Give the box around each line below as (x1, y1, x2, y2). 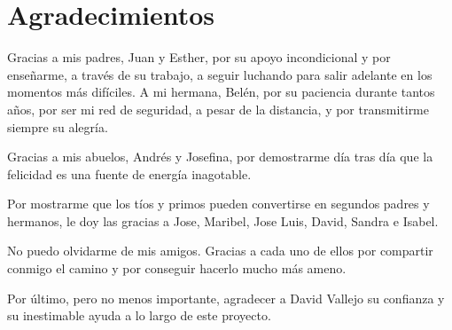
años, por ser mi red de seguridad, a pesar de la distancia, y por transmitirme (7, 99, 429, 118)
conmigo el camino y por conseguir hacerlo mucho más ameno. (7, 259, 347, 278)
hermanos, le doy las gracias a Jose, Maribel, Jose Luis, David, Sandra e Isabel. (7, 211, 439, 230)
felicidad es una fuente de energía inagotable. (7, 164, 252, 183)
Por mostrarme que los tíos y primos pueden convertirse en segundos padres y (7, 194, 430, 213)
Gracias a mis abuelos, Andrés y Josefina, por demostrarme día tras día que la (7, 147, 433, 166)
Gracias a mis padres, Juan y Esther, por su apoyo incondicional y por (7, 48, 391, 67)
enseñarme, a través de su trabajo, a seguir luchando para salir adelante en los (7, 65, 433, 83)
